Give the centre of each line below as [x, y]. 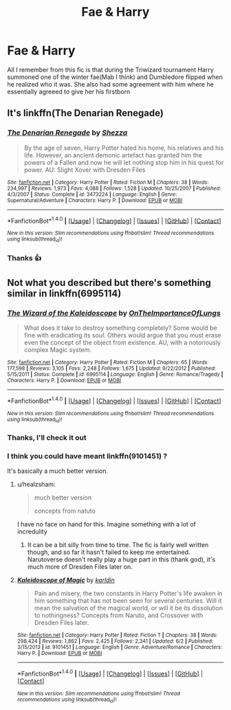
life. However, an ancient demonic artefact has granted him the [113, 155]
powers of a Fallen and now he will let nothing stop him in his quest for [124, 162]
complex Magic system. [57, 350]
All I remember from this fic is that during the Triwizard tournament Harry [111, 69]
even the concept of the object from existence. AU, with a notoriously [122, 343]
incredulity [32, 532]
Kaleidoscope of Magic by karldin [66, 580]
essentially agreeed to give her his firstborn [69, 91]
